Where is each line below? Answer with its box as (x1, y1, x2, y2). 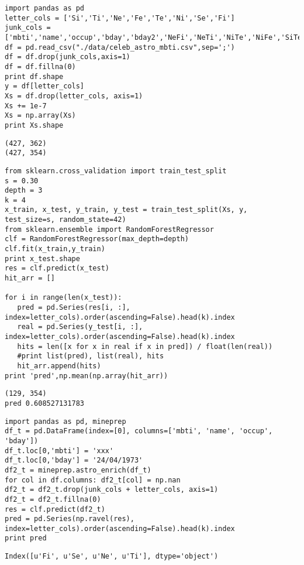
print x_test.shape (5, 254, 80, 263)
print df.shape (5, 72, 64, 81)
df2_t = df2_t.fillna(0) (5, 495, 101, 504)
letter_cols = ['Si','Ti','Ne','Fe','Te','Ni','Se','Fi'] (5, 13, 235, 22)
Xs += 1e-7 (5, 101, 47, 110)
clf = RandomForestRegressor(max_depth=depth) (5, 235, 189, 244)
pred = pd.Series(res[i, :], (17, 303, 130, 312)
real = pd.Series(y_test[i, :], (17, 323, 143, 331)
